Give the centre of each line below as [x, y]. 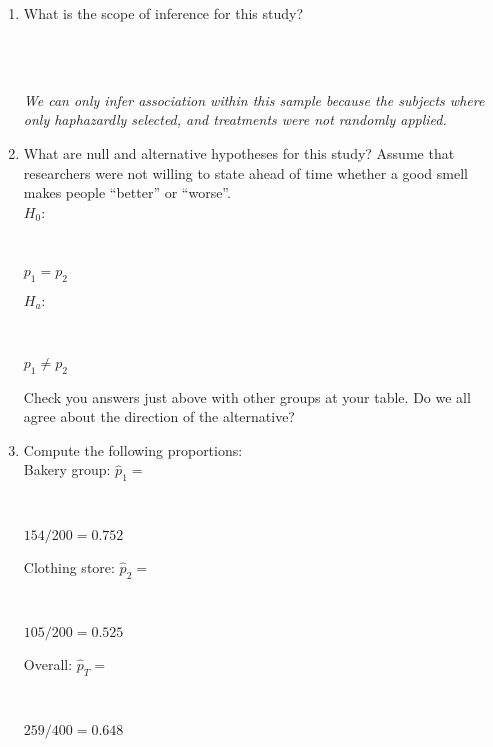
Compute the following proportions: [133, 449]
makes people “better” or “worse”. [127, 192]
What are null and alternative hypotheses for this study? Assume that [239, 152]
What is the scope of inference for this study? [163, 13]
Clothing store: [69, 566]
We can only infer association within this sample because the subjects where [254, 99]
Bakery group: [67, 469]
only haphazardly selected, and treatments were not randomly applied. [235, 119]
